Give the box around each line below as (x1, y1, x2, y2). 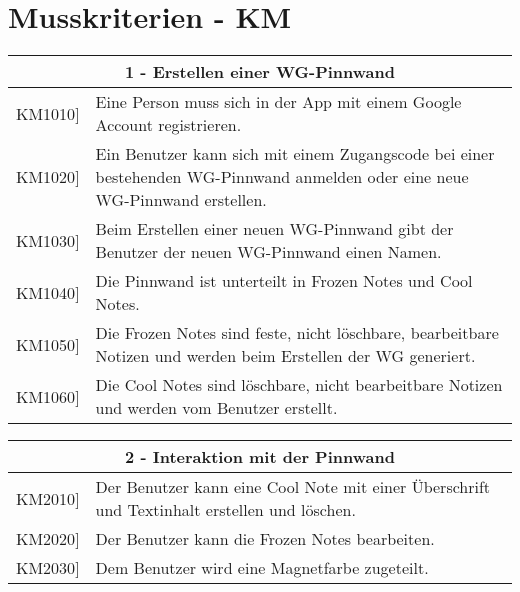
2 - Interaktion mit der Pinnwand (125, 445, 395, 469)
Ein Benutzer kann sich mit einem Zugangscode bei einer (95, 142, 495, 166)
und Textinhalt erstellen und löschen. (95, 498, 356, 522)
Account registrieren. (95, 113, 242, 137)
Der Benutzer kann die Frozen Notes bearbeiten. (95, 527, 435, 551)
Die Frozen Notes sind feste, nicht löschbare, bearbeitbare (95, 321, 499, 345)
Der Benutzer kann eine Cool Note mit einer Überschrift (95, 475, 491, 499)
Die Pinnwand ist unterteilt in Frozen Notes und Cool (95, 269, 473, 293)
